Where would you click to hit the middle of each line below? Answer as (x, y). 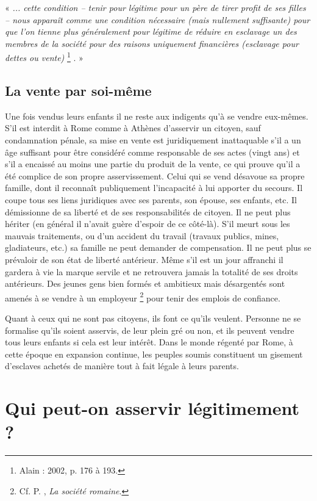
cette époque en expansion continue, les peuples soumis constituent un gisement (154, 354)
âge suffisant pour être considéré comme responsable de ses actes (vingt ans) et (152, 152)
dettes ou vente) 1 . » (44, 57)
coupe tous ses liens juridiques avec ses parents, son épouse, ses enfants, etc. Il (151, 199)
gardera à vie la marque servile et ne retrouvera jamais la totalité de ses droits (151, 271)
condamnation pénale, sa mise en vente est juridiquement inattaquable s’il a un (153, 140)
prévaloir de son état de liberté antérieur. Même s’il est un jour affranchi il (144, 259)
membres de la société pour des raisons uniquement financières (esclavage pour (152, 43)
